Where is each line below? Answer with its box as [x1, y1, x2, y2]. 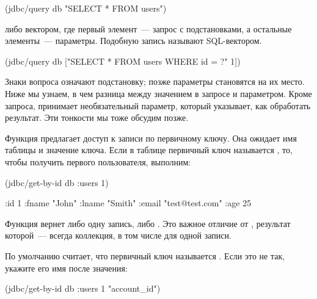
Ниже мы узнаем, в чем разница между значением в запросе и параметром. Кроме [5, 87, 312, 99]
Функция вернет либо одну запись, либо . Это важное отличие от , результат [5, 217, 291, 229]
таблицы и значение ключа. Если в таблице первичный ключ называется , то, [5, 143, 293, 156]
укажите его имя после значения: [5, 261, 128, 274]
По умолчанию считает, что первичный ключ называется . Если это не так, [5, 249, 285, 262]
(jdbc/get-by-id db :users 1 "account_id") [5, 282, 161, 295]
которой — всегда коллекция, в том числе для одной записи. [5, 229, 231, 242]
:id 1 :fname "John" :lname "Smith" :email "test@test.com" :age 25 [5, 196, 252, 209]
